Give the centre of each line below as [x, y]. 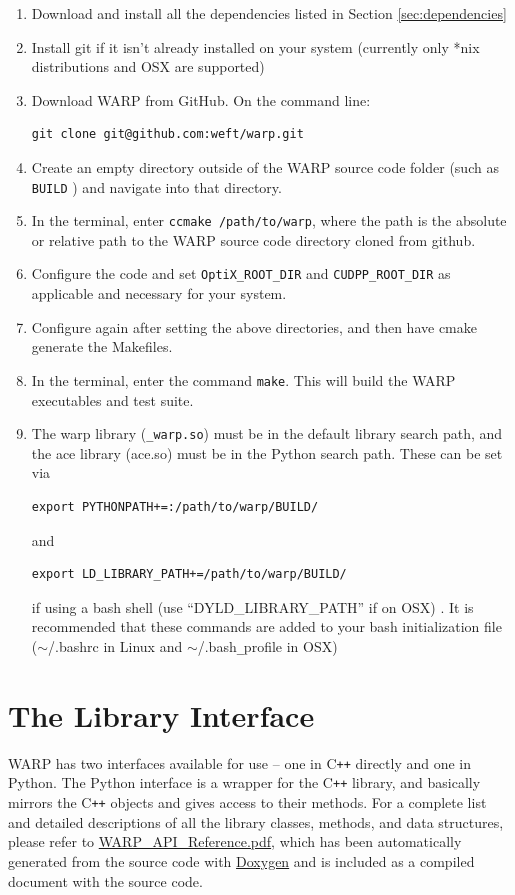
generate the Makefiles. [102, 346]
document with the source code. [105, 880]
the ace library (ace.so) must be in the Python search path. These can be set [267, 452]
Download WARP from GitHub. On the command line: [201, 99]
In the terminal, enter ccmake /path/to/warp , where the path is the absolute [269, 220]
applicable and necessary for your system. [159, 293]
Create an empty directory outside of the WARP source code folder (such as [265, 166]
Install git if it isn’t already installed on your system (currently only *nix [255, 46]
